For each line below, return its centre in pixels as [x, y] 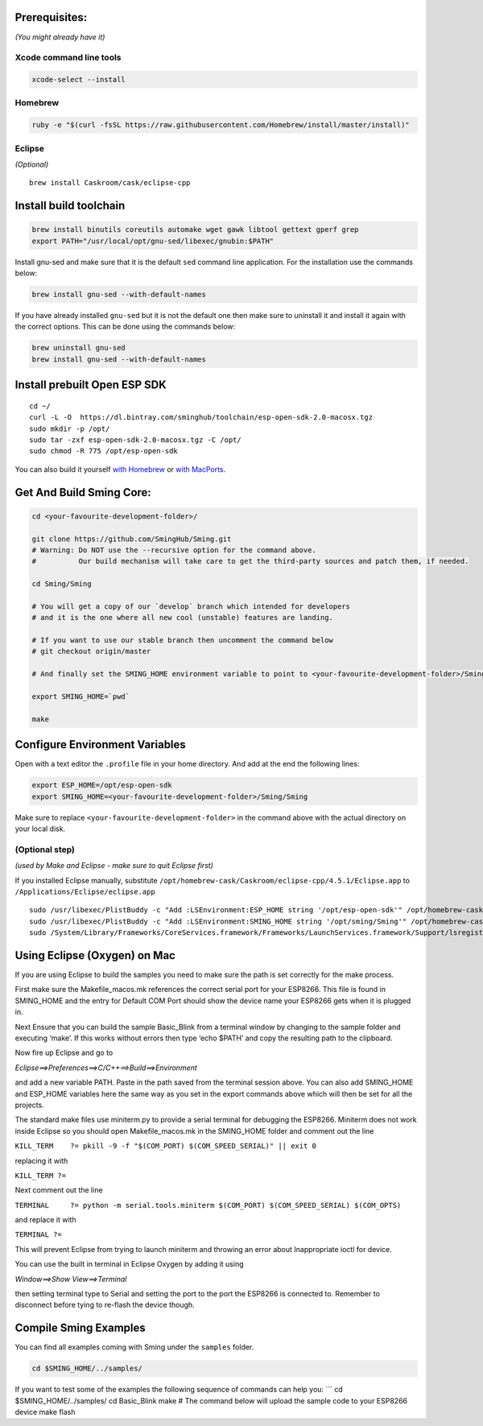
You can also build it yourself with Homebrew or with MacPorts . [120, 469]
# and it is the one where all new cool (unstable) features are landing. [183, 618]
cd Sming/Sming [62, 584]
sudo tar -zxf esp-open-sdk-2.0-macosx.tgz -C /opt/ [135, 440]
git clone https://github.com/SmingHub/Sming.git [132, 539]
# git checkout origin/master [91, 651]
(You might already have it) [60, 37]
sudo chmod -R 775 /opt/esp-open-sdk [104, 451]
